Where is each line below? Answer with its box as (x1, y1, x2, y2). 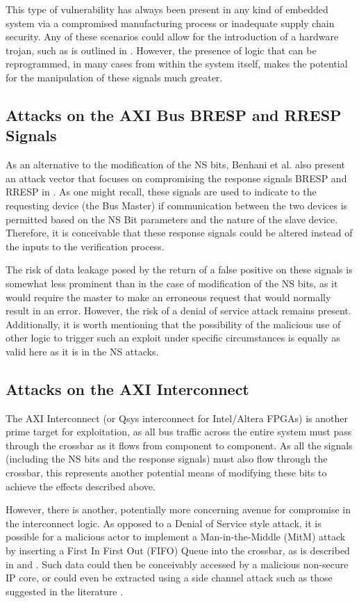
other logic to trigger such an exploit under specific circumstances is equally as (6, 330, 340, 345)
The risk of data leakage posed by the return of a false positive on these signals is (6, 262, 353, 277)
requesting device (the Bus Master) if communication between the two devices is (6, 198, 348, 212)
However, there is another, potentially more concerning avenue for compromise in (6, 502, 351, 517)
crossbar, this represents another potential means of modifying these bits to (6, 465, 327, 480)
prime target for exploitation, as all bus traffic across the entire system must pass (6, 424, 352, 439)
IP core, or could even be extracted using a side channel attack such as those (6, 570, 333, 585)
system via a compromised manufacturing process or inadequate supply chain (6, 15, 335, 30)
